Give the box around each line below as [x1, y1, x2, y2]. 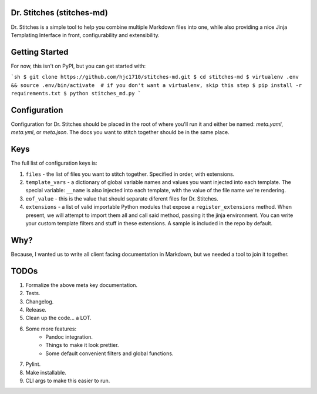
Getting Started [11, 47, 69, 57]
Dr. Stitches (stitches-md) [11, 8, 108, 18]
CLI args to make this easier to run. [25, 377, 110, 385]
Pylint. [25, 360, 41, 368]
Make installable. [25, 369, 67, 376]
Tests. [25, 290, 41, 297]
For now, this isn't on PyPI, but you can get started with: [11, 62, 146, 69]
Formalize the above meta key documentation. [25, 281, 138, 288]
